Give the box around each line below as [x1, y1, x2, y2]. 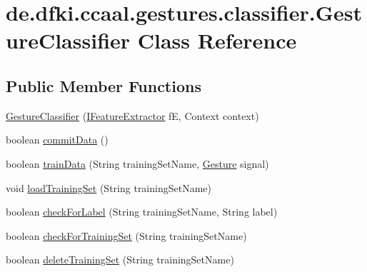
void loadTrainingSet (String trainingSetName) [6, 180, 211, 195]
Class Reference [137, 26, 297, 55]
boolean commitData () [6, 132, 109, 147]
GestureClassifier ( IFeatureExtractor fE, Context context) [6, 108, 259, 123]
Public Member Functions [6, 74, 201, 96]
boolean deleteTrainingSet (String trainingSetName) [6, 252, 234, 267]
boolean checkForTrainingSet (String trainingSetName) [6, 228, 247, 243]
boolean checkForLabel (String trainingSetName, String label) [6, 204, 278, 219]
